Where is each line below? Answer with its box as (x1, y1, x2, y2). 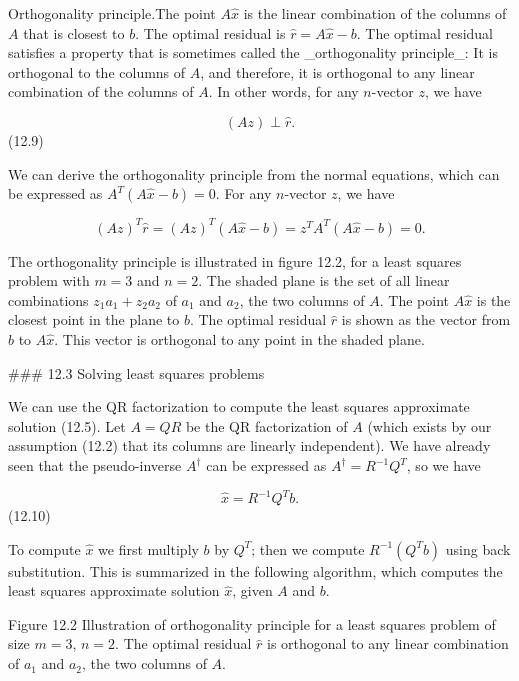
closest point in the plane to (8, 309, 180, 330)
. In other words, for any (208, 81, 359, 102)
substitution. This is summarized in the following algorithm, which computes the (8, 560, 503, 581)
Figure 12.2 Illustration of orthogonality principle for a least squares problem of (8, 613, 496, 634)
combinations (8, 289, 89, 310)
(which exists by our (367, 415, 492, 436)
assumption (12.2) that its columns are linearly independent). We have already (8, 435, 491, 456)
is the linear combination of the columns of (243, 3, 507, 23)
